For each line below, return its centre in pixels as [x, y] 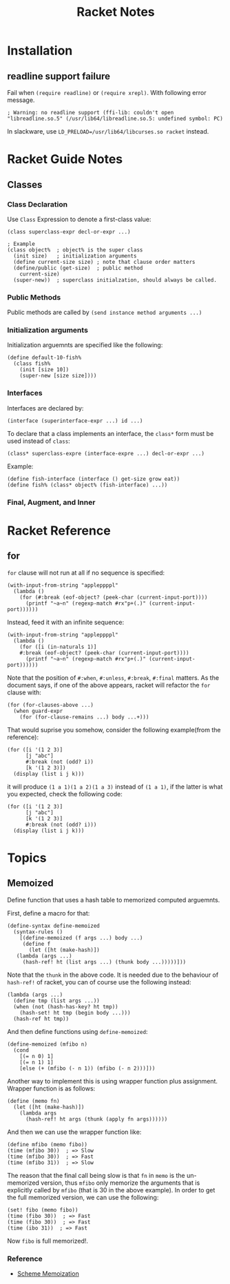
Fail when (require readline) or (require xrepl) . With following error [107, 93]
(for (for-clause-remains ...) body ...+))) [84, 717]
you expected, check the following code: [65, 794]
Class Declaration [37, 204]
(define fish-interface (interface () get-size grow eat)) [94, 479]
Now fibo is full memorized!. [48, 1241]
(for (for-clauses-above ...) [51, 705]
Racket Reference [59, 530]
